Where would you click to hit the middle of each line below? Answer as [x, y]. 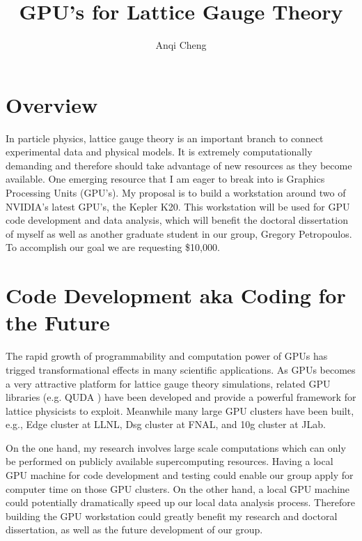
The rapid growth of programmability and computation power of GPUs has [167, 356]
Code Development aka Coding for [176, 295]
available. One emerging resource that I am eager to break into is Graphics [165, 179]
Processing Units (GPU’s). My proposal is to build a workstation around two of [176, 193]
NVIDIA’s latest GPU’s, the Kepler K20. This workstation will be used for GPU [178, 206]
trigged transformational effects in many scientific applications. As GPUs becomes [181, 369]
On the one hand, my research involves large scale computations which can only [176, 447]
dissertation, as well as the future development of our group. [134, 529]
